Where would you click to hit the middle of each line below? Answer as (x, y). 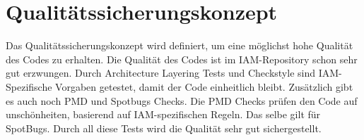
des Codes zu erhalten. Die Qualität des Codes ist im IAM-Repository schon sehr (182, 59)
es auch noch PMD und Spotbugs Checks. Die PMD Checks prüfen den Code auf (182, 100)
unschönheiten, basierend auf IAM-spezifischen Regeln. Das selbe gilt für (163, 114)
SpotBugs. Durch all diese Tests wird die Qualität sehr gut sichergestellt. (164, 128)
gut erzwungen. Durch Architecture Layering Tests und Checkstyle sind (160, 73)
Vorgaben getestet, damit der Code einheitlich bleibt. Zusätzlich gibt (204, 86)
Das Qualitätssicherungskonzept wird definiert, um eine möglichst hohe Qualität (180, 45)
